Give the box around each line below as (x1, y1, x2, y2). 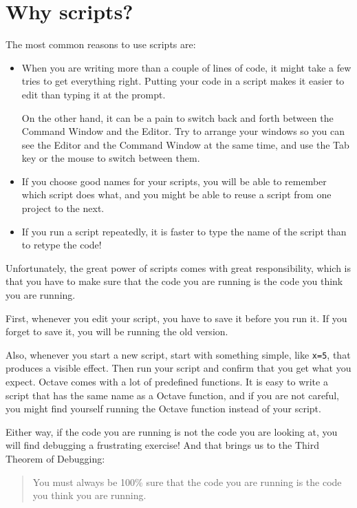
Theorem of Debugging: (6, 452, 105, 466)
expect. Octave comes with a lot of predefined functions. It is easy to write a (6, 374, 328, 389)
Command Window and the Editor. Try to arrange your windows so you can (21, 124, 345, 138)
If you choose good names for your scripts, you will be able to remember (21, 173, 327, 188)
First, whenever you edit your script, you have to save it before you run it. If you (6, 310, 347, 325)
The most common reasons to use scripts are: (6, 37, 196, 52)
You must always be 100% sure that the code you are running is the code (32, 474, 342, 489)
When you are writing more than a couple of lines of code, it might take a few (21, 60, 351, 74)
